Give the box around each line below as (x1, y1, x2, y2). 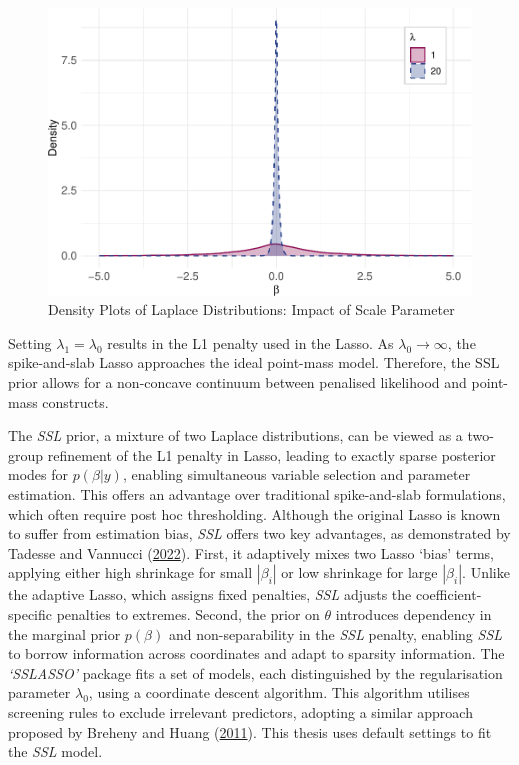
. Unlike (462, 562, 510, 583)
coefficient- (415, 584, 482, 605)
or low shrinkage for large (281, 562, 438, 583)
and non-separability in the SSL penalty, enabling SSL (168, 623, 503, 644)
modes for (8, 464, 69, 485)
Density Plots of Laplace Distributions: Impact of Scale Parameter (48, 299, 455, 320)
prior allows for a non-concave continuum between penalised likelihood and (8, 372, 467, 393)
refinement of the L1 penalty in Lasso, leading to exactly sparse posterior (47, 444, 496, 465)
